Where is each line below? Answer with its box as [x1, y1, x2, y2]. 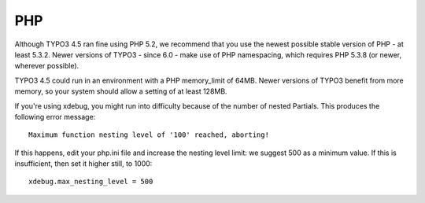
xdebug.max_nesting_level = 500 [28, 177, 153, 186]
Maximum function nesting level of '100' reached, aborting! [28, 131, 269, 139]
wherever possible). [14, 61, 79, 71]
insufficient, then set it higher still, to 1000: [14, 159, 153, 168]
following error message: [14, 112, 96, 121]
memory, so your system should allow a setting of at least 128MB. [14, 87, 227, 96]
